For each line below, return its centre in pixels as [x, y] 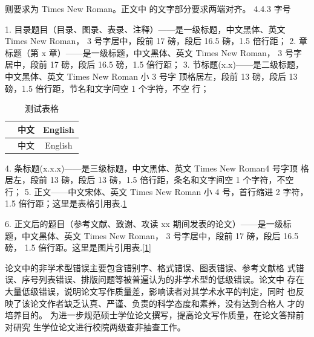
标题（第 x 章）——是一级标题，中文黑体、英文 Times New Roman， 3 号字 [153, 52]
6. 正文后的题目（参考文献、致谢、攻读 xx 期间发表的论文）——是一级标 [148, 224]
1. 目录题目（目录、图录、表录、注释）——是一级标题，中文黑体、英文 [145, 29]
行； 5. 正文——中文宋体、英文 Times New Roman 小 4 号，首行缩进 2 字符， [157, 191]
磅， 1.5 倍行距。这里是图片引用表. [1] [78, 247]
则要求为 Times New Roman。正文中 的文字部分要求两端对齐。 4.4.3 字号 [148, 8]
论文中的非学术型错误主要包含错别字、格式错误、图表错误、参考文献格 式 [150, 267]
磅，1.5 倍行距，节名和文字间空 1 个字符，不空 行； [107, 88]
